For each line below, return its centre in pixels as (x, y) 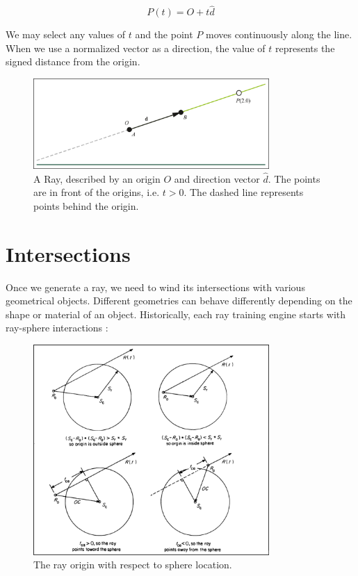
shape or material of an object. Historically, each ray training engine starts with (176, 314)
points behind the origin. (86, 205)
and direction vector (217, 178)
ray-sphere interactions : (57, 328)
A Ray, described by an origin (97, 178)
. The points (294, 178)
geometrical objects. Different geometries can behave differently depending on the (179, 301)
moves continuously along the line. (279, 34)
